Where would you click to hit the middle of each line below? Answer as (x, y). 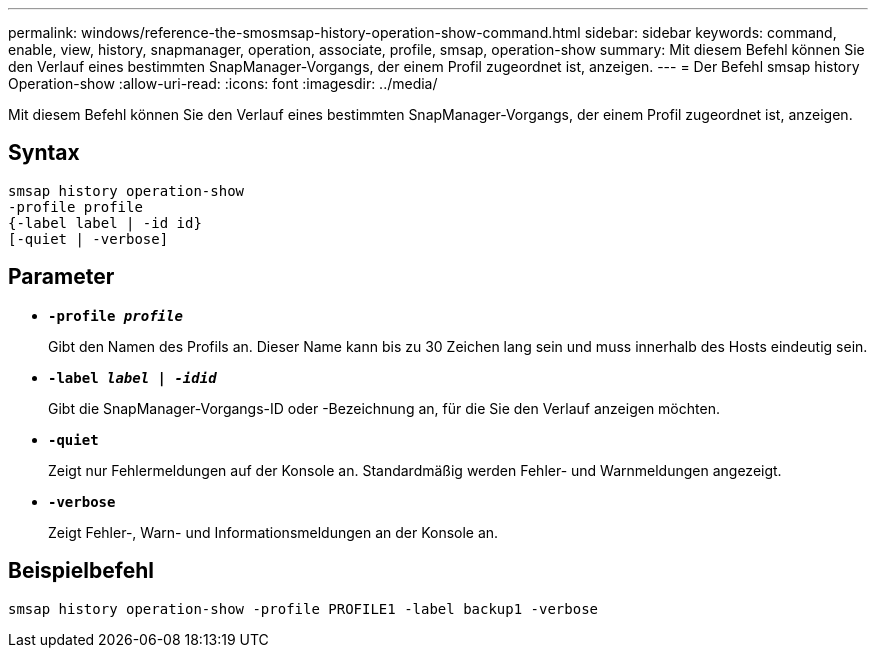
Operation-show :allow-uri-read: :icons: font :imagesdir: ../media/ (223, 83)
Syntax (44, 153)
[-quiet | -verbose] (88, 238)
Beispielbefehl (81, 571)
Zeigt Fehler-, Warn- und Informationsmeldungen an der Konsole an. (273, 532)
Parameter (61, 277)
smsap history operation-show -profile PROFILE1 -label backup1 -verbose (303, 608)
